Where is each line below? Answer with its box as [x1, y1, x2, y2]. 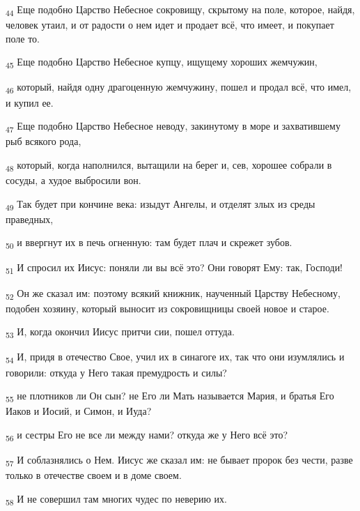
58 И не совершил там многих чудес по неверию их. [6, 491, 227, 508]
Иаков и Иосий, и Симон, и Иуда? [6, 404, 152, 418]
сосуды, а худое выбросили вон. [6, 173, 141, 187]
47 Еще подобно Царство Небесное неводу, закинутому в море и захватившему [6, 119, 341, 135]
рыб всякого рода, [6, 134, 81, 148]
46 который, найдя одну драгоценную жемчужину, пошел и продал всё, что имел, [6, 79, 352, 96]
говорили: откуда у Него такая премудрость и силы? [6, 365, 227, 379]
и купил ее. [6, 95, 54, 109]
